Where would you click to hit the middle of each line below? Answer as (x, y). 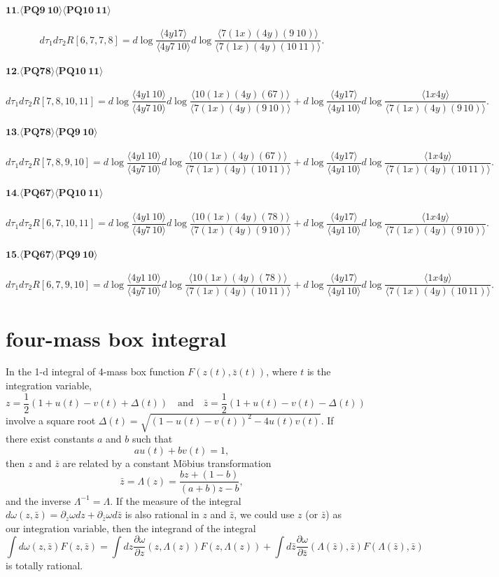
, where (282, 371)
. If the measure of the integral (176, 500)
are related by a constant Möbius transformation (167, 463)
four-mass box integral (116, 338)
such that (152, 439)
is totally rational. (44, 565)
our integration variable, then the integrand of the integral (131, 528)
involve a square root (51, 420)
